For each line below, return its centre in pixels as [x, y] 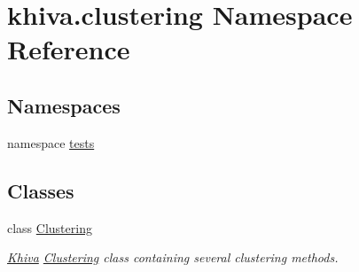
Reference [69, 49]
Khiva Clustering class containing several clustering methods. [173, 257]
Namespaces [64, 105]
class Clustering [50, 227]
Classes [41, 190]
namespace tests [51, 142]
